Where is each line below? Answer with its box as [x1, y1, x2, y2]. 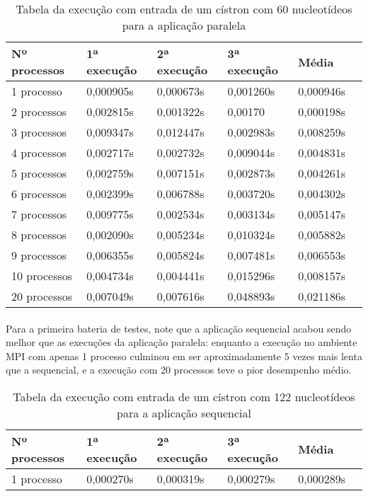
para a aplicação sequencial [117, 404, 251, 421]
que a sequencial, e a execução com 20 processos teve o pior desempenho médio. [6, 362, 352, 377]
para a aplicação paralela [122, 17, 246, 33]
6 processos [11, 185, 67, 202]
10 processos [11, 267, 73, 284]
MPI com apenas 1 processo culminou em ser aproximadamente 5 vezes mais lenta [6, 348, 362, 363]
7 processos [11, 206, 67, 222]
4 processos [11, 144, 67, 161]
